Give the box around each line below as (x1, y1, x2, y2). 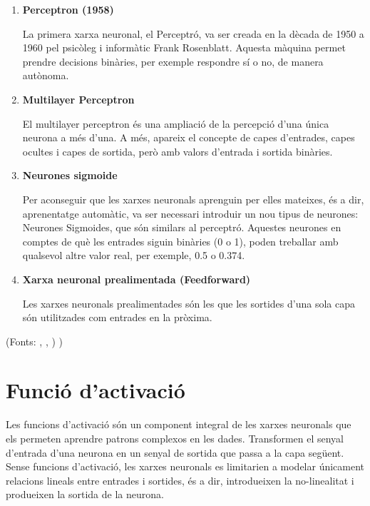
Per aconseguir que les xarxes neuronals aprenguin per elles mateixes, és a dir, (22, 191, 364, 206)
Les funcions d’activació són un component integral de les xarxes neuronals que (6, 417, 351, 432)
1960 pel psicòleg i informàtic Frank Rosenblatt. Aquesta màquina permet (22, 40, 346, 55)
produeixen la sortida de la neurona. (6, 487, 164, 502)
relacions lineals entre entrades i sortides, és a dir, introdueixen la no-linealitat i (6, 472, 354, 487)
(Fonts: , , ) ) (6, 333, 63, 348)
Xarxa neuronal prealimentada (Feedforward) (22, 271, 251, 286)
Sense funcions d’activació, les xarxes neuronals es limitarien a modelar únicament (6, 459, 365, 474)
